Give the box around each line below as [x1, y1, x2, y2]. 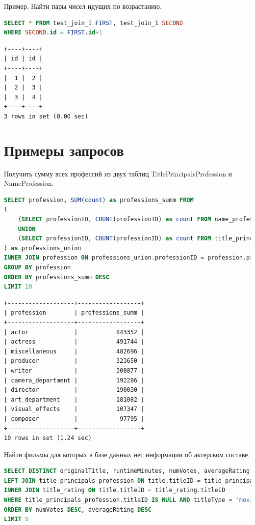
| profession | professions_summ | [4, 309, 145, 317]
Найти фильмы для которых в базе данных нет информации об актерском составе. [4, 449, 250, 459]
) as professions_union [4, 244, 81, 252]
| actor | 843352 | [4, 328, 145, 336]
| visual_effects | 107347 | [4, 406, 145, 413]
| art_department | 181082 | [4, 396, 145, 403]
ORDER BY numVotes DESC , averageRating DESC [4, 506, 152, 513]
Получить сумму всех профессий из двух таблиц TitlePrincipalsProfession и [4, 168, 232, 178]
